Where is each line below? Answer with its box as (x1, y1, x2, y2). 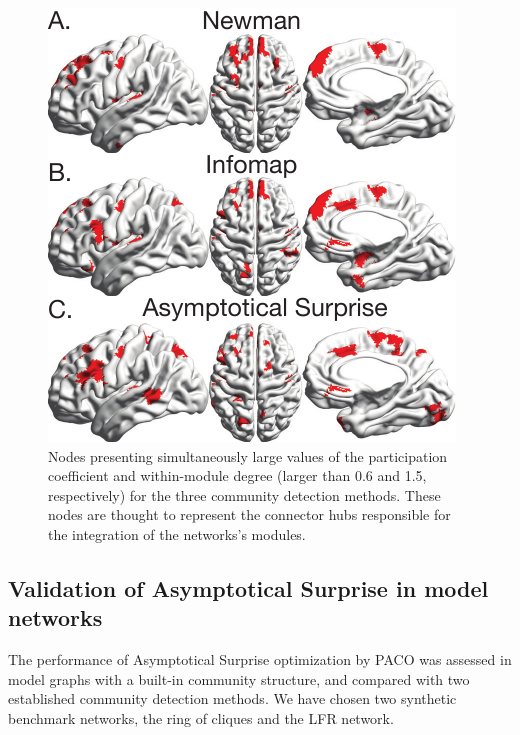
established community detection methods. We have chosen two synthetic (8, 688, 457, 709)
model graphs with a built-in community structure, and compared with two (8, 668, 470, 689)
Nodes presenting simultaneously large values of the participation (48, 445, 448, 466)
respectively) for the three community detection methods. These (48, 484, 441, 505)
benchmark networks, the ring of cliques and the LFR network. (8, 707, 394, 728)
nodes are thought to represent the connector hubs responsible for (48, 504, 451, 525)
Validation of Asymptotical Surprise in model (8, 572, 489, 603)
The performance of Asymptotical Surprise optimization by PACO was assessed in (8, 649, 512, 670)
